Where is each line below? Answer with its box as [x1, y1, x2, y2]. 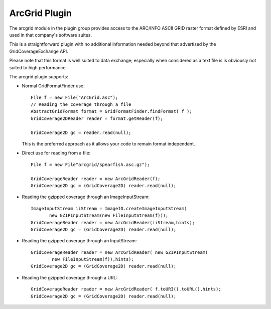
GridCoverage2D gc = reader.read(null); [31, 129, 131, 135]
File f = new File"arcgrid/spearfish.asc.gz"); [31, 162, 150, 168]
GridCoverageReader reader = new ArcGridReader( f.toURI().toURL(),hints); [31, 286, 221, 292]
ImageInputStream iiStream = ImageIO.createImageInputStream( [31, 206, 187, 211]
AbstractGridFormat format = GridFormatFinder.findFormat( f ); [31, 108, 193, 114]
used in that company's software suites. [9, 32, 92, 38]
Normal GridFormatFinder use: [22, 83, 85, 89]
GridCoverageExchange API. [9, 48, 69, 54]
